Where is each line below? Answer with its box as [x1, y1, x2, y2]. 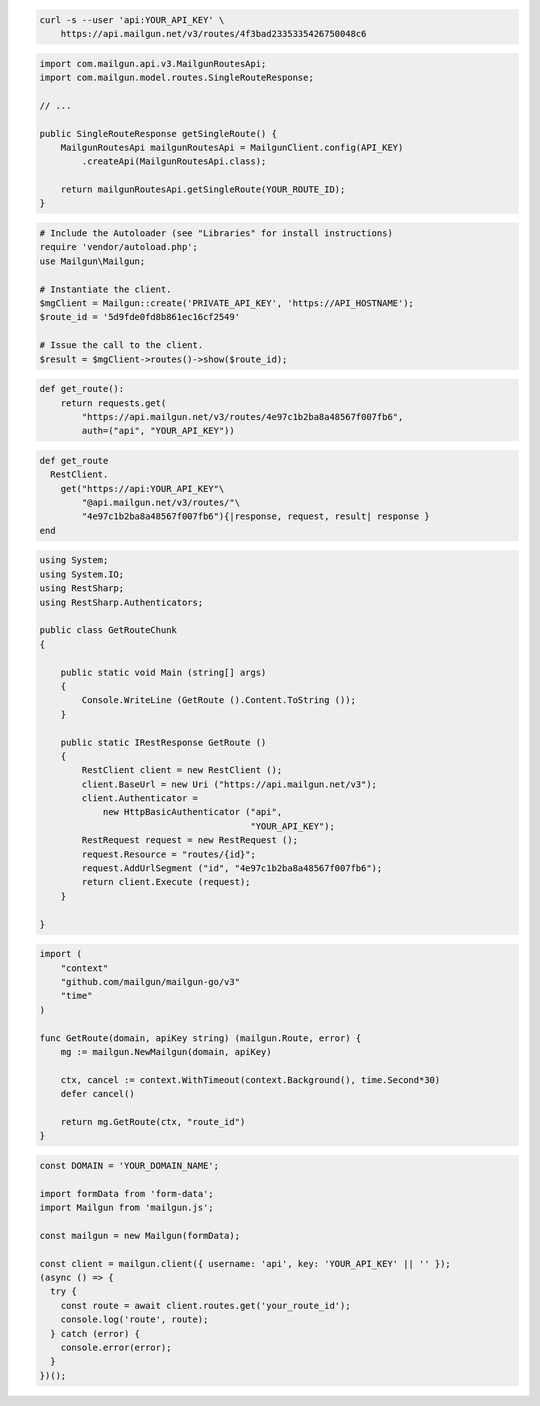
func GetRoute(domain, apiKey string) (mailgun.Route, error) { [39, 1032, 362, 1044]
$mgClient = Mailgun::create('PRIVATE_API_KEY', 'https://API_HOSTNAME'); [39, 298, 415, 309]
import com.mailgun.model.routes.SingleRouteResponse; [39, 71, 314, 83]
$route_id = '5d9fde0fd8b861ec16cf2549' [39, 311, 240, 323]
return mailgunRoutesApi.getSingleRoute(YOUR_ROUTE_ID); [60, 184, 346, 195]
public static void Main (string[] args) [60, 666, 267, 678]
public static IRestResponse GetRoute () [60, 736, 267, 748]
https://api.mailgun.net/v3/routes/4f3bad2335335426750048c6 [60, 28, 367, 39]
